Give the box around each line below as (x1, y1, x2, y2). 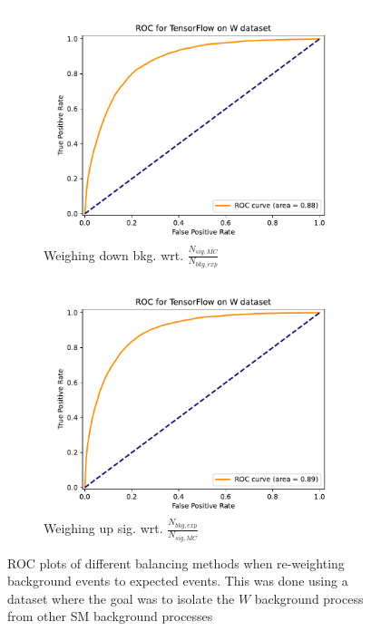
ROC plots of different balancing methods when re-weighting (7, 553, 345, 572)
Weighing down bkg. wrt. (44, 245, 184, 264)
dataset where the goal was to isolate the (7, 588, 235, 607)
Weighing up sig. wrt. (44, 519, 163, 538)
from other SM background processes (7, 607, 213, 626)
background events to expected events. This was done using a (7, 571, 348, 590)
